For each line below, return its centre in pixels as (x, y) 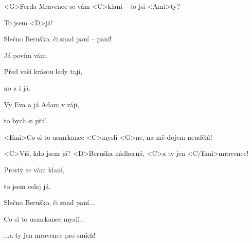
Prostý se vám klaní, (34, 169)
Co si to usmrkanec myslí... (45, 218)
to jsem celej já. (27, 186)
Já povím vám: (26, 55)
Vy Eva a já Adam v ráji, (42, 104)
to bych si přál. (27, 121)
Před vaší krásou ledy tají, (43, 71)
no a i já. (17, 87)
